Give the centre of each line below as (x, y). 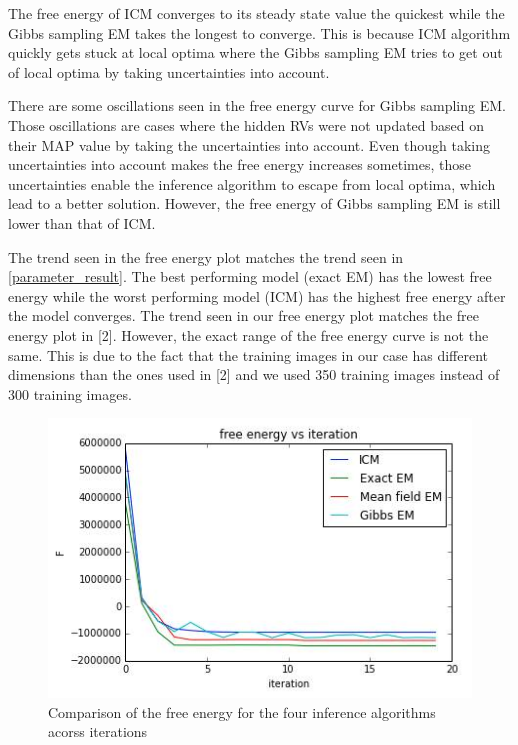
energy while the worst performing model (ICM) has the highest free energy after (257, 295)
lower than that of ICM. (82, 222)
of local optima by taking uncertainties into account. (169, 71)
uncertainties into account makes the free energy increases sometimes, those (239, 164)
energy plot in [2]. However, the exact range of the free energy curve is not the (248, 334)
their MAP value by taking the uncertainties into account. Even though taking (249, 144)
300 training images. (70, 393)
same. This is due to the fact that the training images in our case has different (248, 354)
